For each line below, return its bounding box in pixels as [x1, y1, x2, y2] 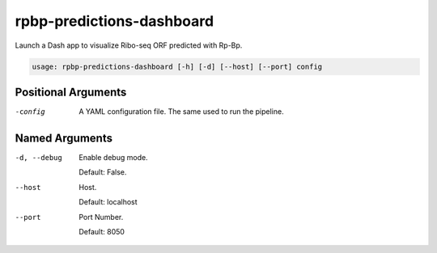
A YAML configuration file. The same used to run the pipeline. [78, 107, 284, 116]
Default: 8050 [78, 226, 125, 236]
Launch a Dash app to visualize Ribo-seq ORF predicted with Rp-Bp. [15, 40, 243, 50]
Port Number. [78, 212, 124, 221]
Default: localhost [78, 197, 138, 207]
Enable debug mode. [78, 152, 149, 162]
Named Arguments [15, 131, 113, 145]
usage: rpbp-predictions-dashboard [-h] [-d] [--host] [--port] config [32, 61, 323, 71]
